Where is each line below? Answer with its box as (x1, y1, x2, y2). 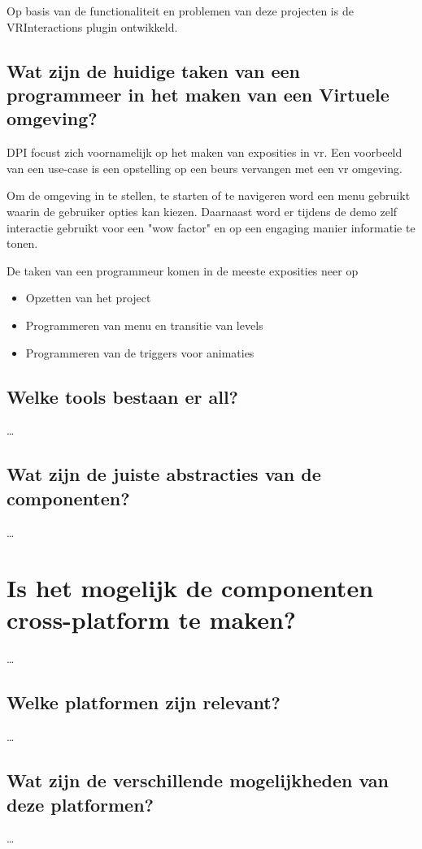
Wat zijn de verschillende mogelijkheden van (7, 768, 389, 793)
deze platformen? (7, 791, 154, 817)
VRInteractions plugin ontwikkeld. (7, 18, 178, 35)
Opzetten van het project (25, 289, 151, 306)
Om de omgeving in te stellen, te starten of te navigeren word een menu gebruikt (7, 187, 411, 204)
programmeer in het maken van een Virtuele (7, 81, 389, 106)
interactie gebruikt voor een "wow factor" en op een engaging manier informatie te (7, 219, 415, 236)
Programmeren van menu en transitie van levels (25, 316, 263, 333)
